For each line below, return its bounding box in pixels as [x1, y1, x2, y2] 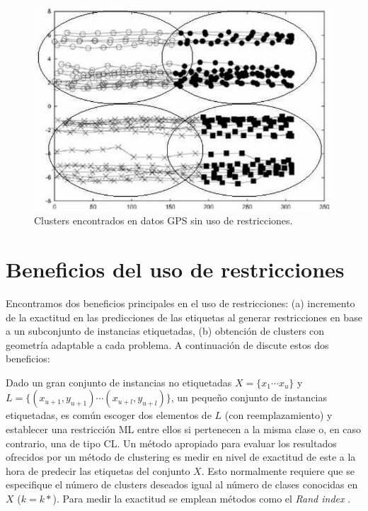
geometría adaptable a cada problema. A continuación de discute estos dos [6, 337, 329, 352]
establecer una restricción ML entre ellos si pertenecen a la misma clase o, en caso [6, 422, 362, 437]
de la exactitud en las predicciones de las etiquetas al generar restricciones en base [6, 309, 362, 324]
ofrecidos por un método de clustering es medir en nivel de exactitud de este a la [6, 449, 356, 464]
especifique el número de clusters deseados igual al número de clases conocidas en [6, 477, 358, 492]
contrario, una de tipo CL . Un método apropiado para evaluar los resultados [6, 435, 337, 450]
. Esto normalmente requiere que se [201, 463, 355, 478]
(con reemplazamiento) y [224, 408, 333, 423]
